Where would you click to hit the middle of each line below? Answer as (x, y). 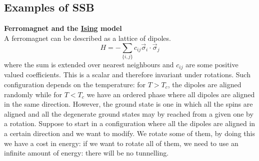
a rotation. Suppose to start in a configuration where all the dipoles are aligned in (130, 123)
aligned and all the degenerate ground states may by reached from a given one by (129, 113)
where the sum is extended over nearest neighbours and (89, 64)
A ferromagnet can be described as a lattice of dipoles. (87, 38)
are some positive (212, 64)
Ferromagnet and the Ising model (63, 28)
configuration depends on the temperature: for (75, 84)
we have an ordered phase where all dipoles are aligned (171, 94)
